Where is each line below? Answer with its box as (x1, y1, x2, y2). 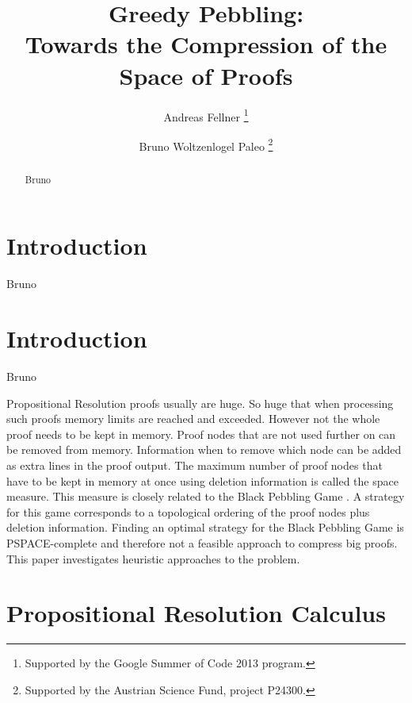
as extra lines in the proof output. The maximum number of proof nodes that (6, 457, 383, 474)
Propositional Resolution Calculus (6, 597, 386, 629)
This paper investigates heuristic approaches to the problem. (6, 550, 300, 567)
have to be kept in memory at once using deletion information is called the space (6, 472, 399, 489)
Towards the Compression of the (25, 28, 387, 60)
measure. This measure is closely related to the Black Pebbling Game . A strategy (6, 488, 405, 505)
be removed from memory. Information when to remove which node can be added (6, 441, 402, 458)
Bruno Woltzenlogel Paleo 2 (139, 135, 273, 154)
